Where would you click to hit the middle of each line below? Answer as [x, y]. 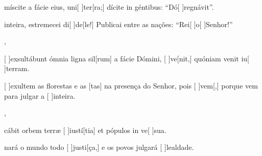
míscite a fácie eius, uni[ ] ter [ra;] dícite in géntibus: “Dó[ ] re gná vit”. [109, 7]
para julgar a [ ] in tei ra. [40, 95]
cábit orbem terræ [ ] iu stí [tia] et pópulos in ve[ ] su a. [85, 130]
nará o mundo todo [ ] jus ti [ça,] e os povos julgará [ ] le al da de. [99, 147]
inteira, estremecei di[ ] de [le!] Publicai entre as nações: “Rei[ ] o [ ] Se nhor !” [118, 24]
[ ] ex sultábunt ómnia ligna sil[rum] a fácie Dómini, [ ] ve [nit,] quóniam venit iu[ [127, 58]
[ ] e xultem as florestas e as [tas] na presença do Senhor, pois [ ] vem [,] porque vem [131, 85]
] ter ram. [17, 68]
